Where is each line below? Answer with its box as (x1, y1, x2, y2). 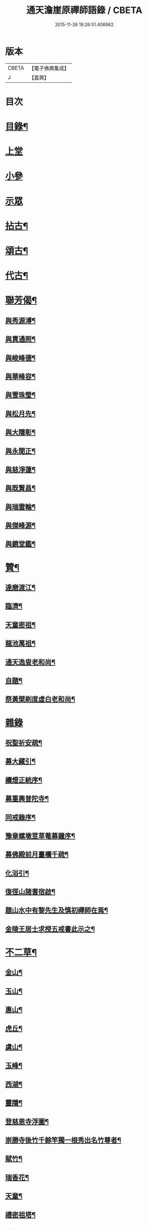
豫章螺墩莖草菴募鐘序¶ (5, 832, 75, 840)
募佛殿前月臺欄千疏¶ (5, 850, 69, 859)
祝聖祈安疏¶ (5, 738, 43, 747)
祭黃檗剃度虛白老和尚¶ (5, 695, 75, 704)
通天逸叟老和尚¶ (5, 658, 56, 666)
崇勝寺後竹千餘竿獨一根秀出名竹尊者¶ (5, 1136, 121, 1144)
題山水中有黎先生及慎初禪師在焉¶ (5, 906, 108, 915)
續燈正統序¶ (5, 776, 43, 784)
